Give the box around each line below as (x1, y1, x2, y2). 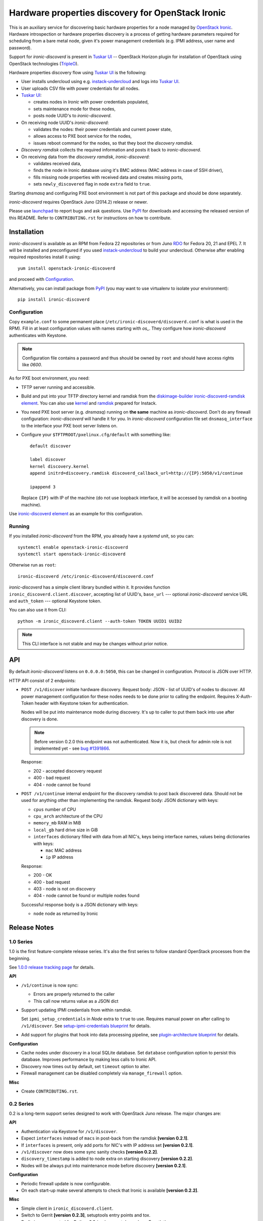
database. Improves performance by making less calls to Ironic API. (21, 1056, 157, 1062)
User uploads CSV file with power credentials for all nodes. (21, 85, 140, 91)
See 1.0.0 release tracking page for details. (9, 965, 95, 970)
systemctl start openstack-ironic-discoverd (18, 551, 126, 557)
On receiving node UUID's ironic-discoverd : (21, 120, 109, 126)
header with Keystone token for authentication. (35, 700, 129, 706)
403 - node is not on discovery (33, 885, 96, 891)
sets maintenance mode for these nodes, (33, 105, 116, 112)
